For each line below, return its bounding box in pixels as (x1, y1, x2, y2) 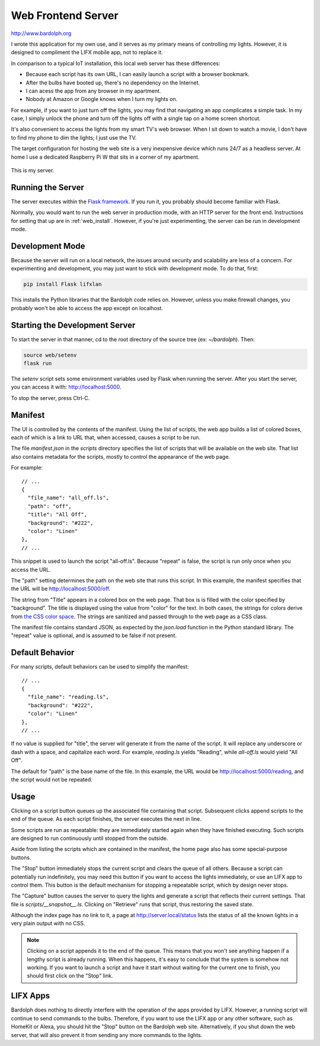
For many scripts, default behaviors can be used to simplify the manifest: (11, 663, 189, 670)
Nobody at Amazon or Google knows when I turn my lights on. (25, 96, 178, 103)
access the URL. (11, 566, 52, 573)
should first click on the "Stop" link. (27, 972, 113, 979)
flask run (23, 360, 52, 367)
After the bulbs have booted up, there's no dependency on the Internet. (25, 79, 200, 86)
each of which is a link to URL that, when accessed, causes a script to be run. (11, 434, 201, 441)
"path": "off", (27, 503, 72, 509)
